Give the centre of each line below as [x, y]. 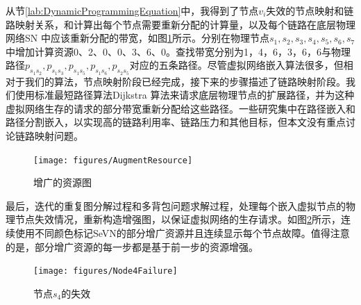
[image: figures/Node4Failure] [106, 271]
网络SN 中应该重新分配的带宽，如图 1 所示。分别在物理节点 [137, 38]
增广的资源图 [62, 182]
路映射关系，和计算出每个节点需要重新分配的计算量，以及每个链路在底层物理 [180, 24]
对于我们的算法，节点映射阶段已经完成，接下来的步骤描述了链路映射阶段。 [176, 81]
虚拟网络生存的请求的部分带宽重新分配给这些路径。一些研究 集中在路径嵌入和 [180, 108]
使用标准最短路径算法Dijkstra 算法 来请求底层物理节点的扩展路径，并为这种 [185, 95]
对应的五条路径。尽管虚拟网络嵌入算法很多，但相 [241, 65]
